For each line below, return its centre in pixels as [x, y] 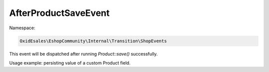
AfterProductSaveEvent [59, 13]
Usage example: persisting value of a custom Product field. [70, 63]
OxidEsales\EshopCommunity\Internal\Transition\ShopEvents [93, 41]
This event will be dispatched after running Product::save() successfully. [83, 54]
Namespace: [22, 28]
